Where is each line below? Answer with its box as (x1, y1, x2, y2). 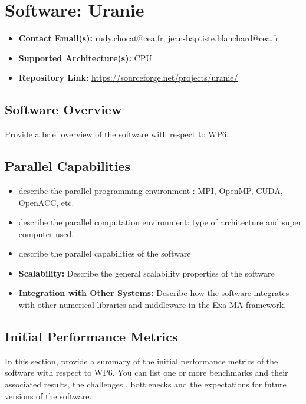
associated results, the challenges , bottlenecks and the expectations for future (5, 378, 287, 390)
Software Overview (5, 100, 122, 119)
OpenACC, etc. (18, 196, 74, 208)
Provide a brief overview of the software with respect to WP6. (5, 128, 229, 140)
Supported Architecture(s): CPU (18, 51, 152, 64)
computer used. (18, 227, 74, 239)
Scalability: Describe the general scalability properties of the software (18, 267, 275, 279)
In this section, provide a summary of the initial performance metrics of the (5, 354, 278, 367)
